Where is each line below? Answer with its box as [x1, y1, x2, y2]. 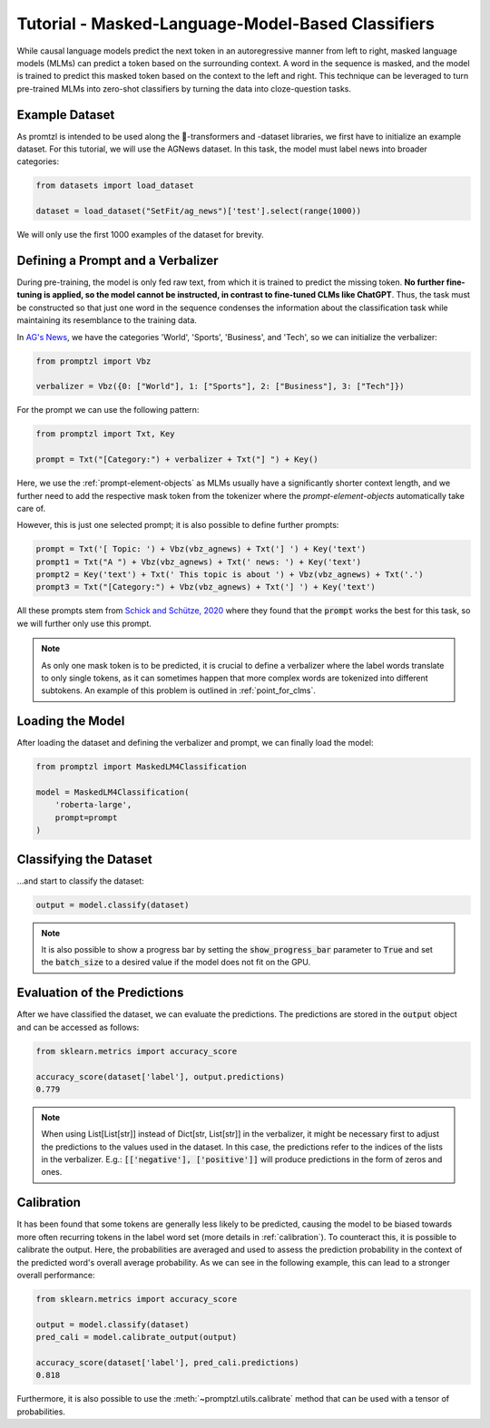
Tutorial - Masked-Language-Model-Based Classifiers [16, 14, 435, 34]
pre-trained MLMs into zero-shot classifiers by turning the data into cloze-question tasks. [16, 83, 351, 94]
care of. [16, 503, 45, 513]
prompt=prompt [54, 812, 118, 823]
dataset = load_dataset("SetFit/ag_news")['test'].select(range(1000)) [35, 206, 362, 217]
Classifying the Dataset [16, 851, 153, 866]
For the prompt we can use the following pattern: [16, 405, 200, 416]
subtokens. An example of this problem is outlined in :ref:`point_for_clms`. [41, 685, 317, 696]
